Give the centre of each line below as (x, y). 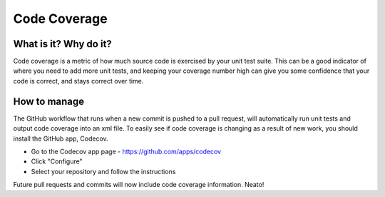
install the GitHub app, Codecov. (61, 138)
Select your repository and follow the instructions (103, 171)
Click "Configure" (57, 161)
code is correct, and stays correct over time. (78, 81)
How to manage (49, 101)
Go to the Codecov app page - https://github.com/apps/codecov (126, 151)
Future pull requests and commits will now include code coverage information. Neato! (139, 185)
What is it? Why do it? (62, 44)
